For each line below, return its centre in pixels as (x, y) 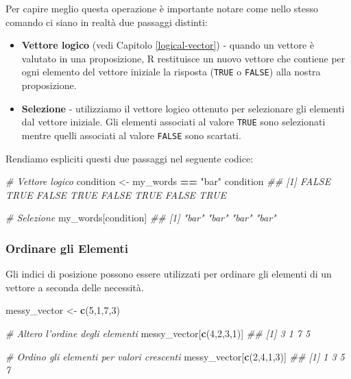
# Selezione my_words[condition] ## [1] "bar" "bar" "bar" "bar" (141, 218)
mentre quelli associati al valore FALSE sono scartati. (131, 135)
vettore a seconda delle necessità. (75, 287)
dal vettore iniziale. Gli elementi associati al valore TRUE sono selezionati (173, 122)
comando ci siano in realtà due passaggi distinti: (107, 22)
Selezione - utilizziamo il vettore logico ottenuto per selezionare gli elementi (183, 108)
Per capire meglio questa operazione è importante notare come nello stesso (162, 8)
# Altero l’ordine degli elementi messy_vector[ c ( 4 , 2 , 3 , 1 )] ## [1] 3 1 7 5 (158, 333)
